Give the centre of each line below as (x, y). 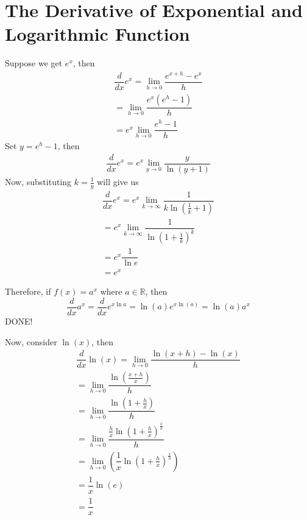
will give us (118, 181)
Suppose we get (34, 63)
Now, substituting (38, 181)
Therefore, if (28, 291)
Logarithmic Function (97, 34)
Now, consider (31, 341)
